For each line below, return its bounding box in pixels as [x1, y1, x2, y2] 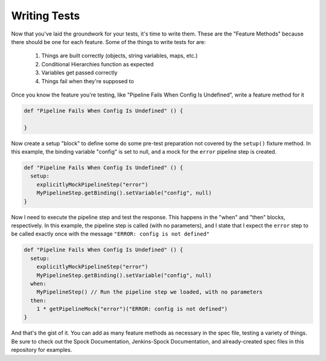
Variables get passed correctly [41, 69, 118, 77]
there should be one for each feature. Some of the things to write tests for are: [11, 38, 206, 45]
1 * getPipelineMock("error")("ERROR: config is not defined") [36, 306, 228, 313]
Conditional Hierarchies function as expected [41, 60, 154, 67]
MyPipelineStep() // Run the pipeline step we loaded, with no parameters [36, 289, 263, 295]
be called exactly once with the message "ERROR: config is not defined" [11, 230, 210, 237]
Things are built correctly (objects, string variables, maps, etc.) [41, 52, 198, 60]
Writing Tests [11, 9, 80, 22]
